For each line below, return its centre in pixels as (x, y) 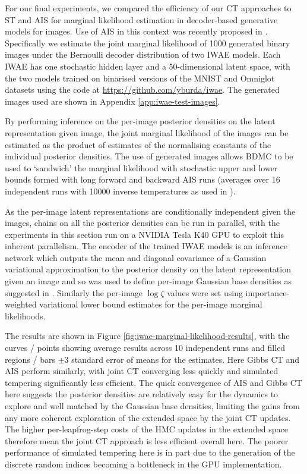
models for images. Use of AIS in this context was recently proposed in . (136, 31)
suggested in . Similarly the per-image (74, 292)
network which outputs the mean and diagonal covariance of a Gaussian (136, 257)
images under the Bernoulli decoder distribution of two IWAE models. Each (143, 54)
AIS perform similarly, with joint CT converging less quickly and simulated (142, 371)
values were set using (205, 292)
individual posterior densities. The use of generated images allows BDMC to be (149, 156)
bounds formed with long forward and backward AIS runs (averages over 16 (143, 179)
